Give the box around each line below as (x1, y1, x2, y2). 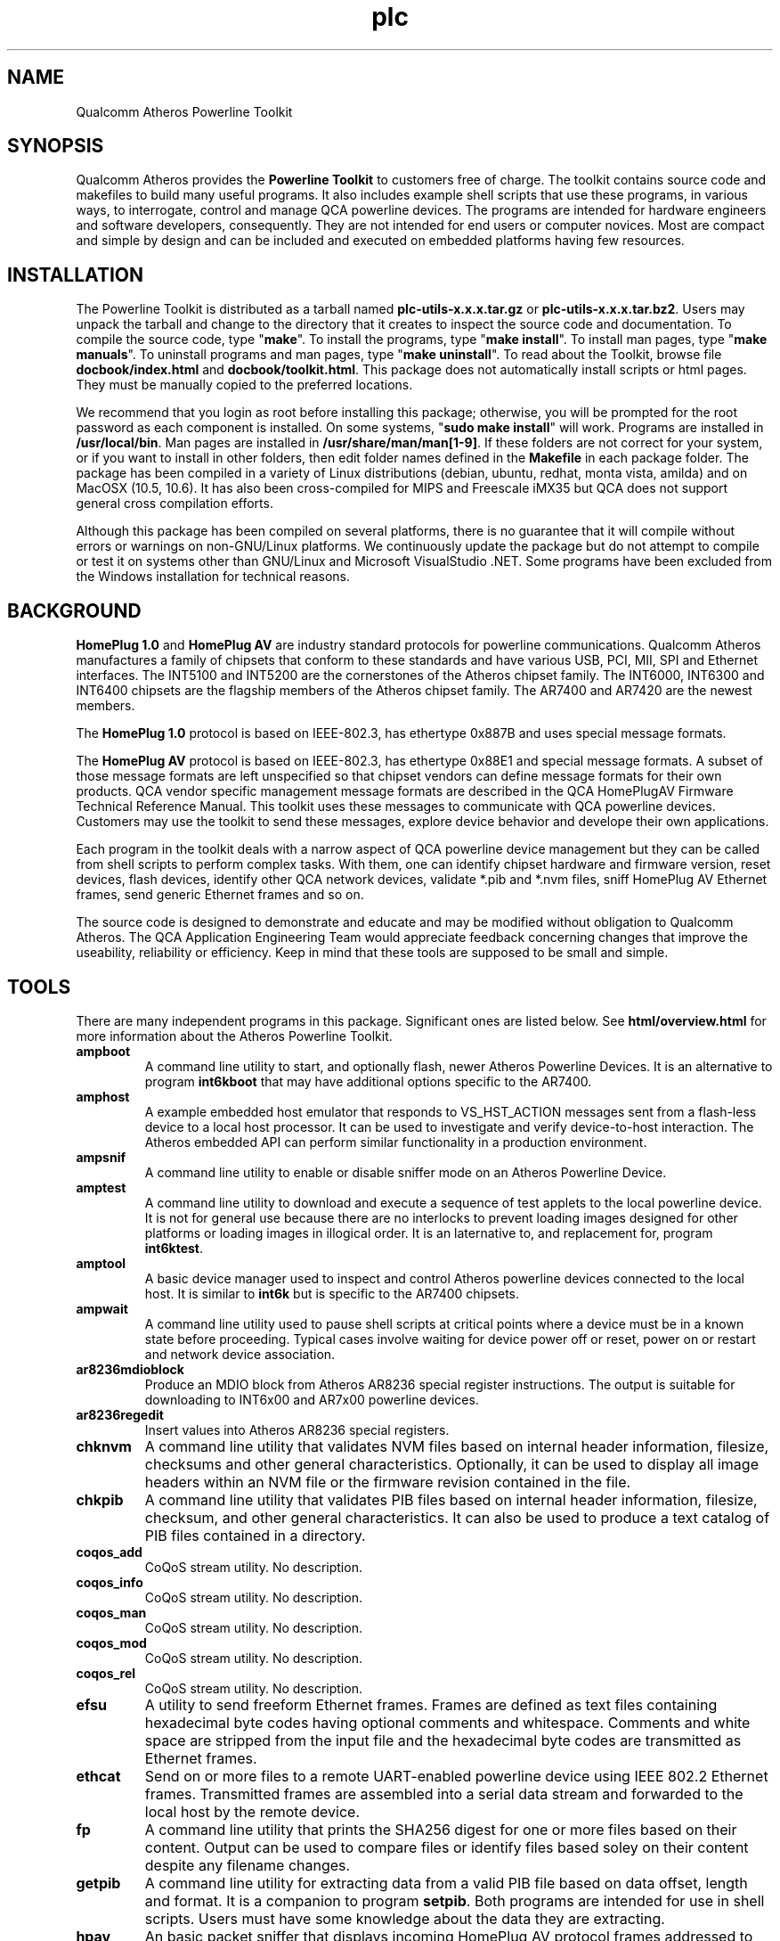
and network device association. (144, 1346, 336, 1362)
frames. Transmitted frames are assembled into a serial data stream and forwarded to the (144, 1784, 743, 1803)
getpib (76, 1873, 121, 1892)
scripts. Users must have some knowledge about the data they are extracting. (144, 1909, 665, 1928)
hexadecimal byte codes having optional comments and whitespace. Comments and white (144, 1713, 751, 1732)
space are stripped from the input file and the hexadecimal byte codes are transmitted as (144, 1731, 742, 1749)
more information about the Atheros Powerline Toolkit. (76, 1028, 393, 1044)
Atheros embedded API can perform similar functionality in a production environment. (144, 1134, 647, 1150)
